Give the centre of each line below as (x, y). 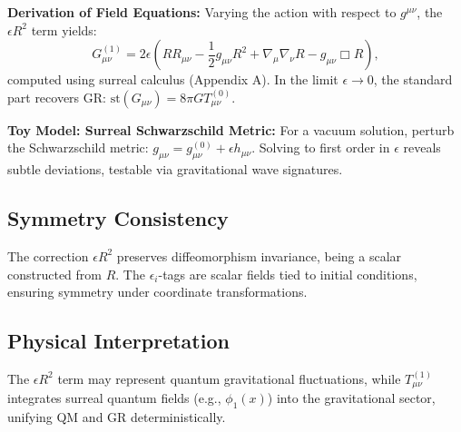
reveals (422, 147)
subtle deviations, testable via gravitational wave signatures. (175, 169)
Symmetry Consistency (118, 218)
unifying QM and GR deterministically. (117, 417)
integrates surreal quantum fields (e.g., (114, 398)
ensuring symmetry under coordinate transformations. (157, 292)
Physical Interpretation (118, 341)
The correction (48, 255)
